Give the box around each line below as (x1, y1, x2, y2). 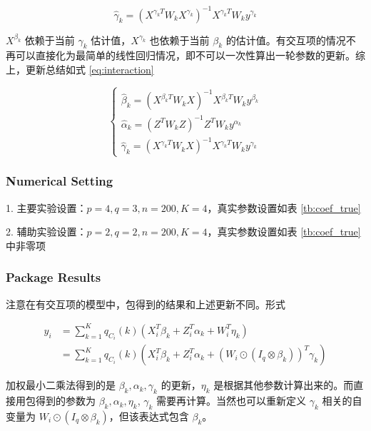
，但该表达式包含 (108, 408, 189, 423)
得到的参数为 (35, 393, 96, 408)
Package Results (6, 268, 101, 286)
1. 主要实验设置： (6, 200, 87, 215)
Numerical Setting (6, 172, 113, 190)
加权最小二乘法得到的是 (6, 377, 116, 392)
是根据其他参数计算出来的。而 (213, 377, 354, 392)
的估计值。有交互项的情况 (225, 32, 346, 47)
